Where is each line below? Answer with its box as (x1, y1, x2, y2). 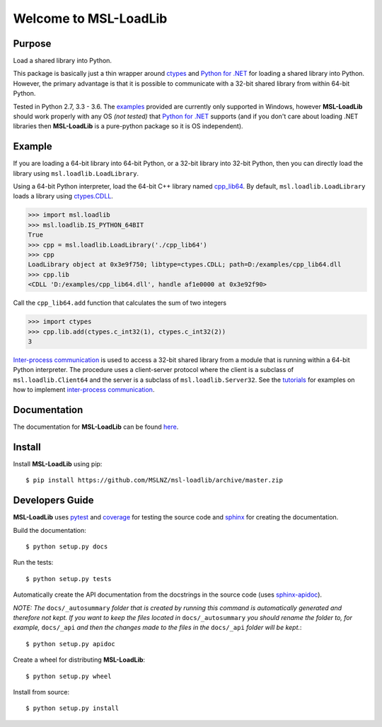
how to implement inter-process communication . (13, 385, 155, 394)
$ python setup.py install (25, 704, 120, 712)
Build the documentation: (13, 526, 86, 534)
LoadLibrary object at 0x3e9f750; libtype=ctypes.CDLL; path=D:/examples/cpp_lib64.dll (28, 261, 342, 269)
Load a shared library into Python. (13, 57, 112, 65)
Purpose (13, 38, 52, 50)
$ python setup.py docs (25, 543, 108, 551)
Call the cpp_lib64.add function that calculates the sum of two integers (13, 298, 227, 308)
